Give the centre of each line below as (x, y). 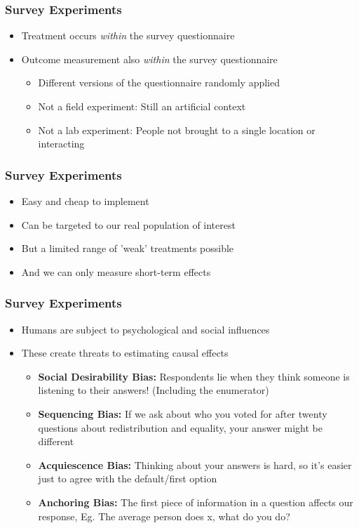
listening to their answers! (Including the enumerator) (154, 390)
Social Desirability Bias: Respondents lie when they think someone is (194, 376)
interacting (61, 144)
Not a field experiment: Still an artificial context (142, 106)
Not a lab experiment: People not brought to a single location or (177, 130)
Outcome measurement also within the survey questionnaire (149, 59)
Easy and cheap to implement (85, 201)
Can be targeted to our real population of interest (128, 224)
